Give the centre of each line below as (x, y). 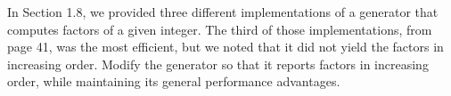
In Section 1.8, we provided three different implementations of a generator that (223, 12)
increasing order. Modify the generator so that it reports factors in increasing (218, 64)
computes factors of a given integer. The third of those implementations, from (220, 29)
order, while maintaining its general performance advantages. (174, 81)
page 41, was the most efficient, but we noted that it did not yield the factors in (225, 47)
